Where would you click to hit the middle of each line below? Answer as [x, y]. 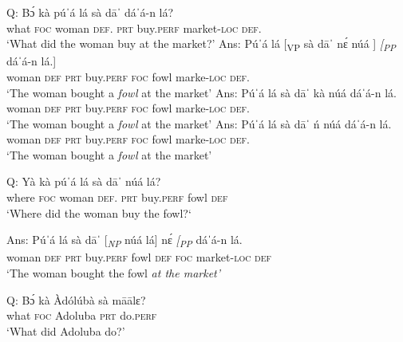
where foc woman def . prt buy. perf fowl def [117, 197]
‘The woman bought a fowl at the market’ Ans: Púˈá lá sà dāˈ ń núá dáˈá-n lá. [199, 123]
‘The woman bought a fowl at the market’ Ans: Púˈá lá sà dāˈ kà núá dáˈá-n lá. [201, 92]
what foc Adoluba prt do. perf [82, 315]
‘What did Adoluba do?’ [66, 330]
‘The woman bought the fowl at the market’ [114, 272]
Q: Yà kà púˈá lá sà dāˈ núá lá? [84, 181]
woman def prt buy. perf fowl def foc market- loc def [139, 257]
